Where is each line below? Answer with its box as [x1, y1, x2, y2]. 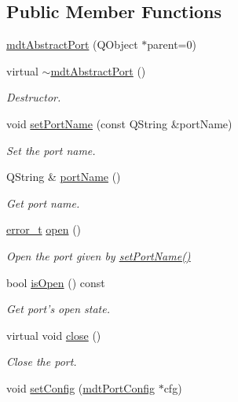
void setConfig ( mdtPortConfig [6, 379, 155, 396]
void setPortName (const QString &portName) [6, 115, 233, 131]
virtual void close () [6, 326, 101, 343]
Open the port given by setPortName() [6, 247, 191, 264]
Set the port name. [6, 142, 96, 158]
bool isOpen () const [6, 274, 105, 290]
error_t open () [6, 221, 82, 238]
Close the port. [6, 353, 77, 370]
